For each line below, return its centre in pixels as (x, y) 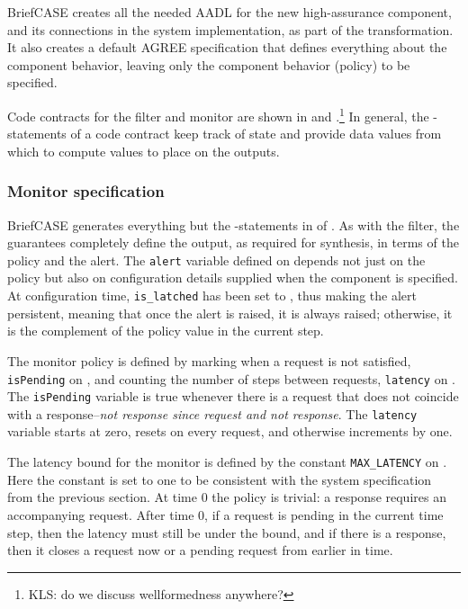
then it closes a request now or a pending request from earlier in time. (200, 550)
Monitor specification (86, 191)
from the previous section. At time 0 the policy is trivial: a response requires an (227, 497)
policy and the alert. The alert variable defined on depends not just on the (216, 260)
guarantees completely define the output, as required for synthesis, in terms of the (233, 242)
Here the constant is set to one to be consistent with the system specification (220, 479)
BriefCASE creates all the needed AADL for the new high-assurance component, (229, 12)
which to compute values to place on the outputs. (144, 151)
